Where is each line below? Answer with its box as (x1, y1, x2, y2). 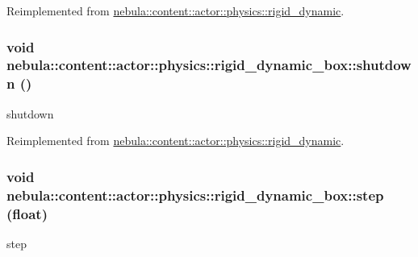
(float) (6, 203, 48, 223)
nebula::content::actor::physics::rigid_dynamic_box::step (6, 184, 384, 205)
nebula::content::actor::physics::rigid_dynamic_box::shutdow (6, 55, 412, 75)
